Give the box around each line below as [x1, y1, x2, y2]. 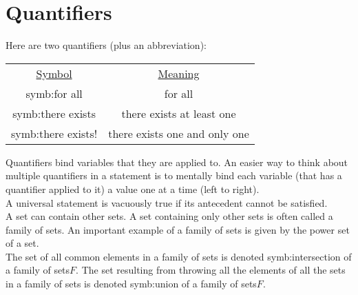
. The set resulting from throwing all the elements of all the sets [76, 263, 346, 277]
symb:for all [25, 85, 83, 101]
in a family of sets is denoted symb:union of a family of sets [6, 276, 257, 291]
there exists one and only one [108, 125, 249, 141]
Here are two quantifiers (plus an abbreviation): [6, 38, 207, 52]
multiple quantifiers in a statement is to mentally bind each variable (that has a [6, 168, 342, 183]
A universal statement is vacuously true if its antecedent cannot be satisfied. [6, 195, 328, 210]
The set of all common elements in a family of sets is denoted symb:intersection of [6, 249, 352, 263]
